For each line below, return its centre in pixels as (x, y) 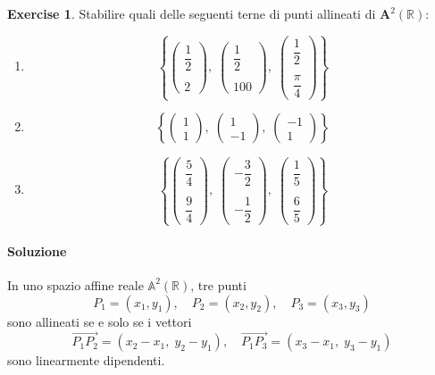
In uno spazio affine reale (75, 284)
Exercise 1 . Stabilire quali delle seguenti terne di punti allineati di (192, 13)
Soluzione (37, 250)
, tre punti (218, 284)
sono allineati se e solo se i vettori (100, 321)
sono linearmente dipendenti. (86, 360)
